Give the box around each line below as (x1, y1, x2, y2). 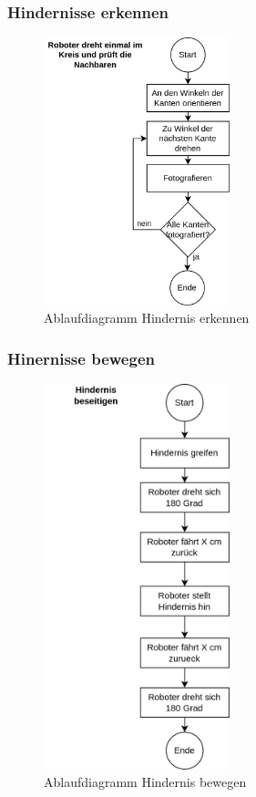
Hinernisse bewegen (7, 347, 155, 369)
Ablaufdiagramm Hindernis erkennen (44, 308, 250, 327)
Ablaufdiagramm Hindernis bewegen (44, 772, 247, 792)
